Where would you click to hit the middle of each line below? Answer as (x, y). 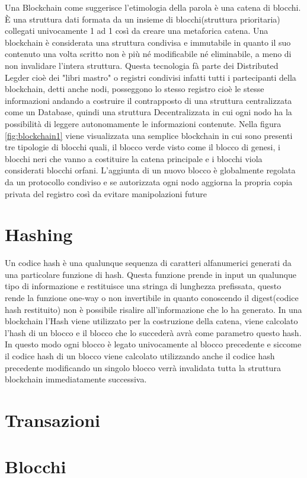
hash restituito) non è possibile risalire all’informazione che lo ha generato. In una (153, 309)
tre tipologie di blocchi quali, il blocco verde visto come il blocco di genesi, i (143, 147)
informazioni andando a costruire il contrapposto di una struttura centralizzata (148, 100)
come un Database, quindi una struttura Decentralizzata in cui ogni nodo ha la (148, 112)
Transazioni (53, 420)
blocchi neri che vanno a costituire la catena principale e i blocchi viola (134, 158)
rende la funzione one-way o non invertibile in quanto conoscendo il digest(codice (152, 297)
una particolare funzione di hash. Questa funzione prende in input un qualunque (151, 274)
